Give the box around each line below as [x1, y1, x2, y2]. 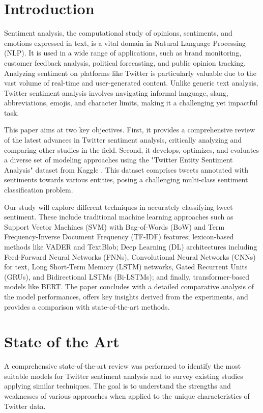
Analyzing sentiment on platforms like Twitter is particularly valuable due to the [4, 67, 256, 78]
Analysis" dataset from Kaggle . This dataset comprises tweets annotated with [4, 164, 248, 175]
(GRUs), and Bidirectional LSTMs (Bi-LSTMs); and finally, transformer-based [4, 271, 249, 282]
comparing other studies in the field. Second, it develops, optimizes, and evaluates [4, 144, 259, 155]
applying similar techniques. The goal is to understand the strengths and [4, 380, 231, 391]
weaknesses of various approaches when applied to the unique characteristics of [4, 391, 250, 401]
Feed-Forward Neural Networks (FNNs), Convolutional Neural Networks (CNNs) [4, 251, 256, 262]
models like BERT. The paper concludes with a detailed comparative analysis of [4, 281, 254, 292]
